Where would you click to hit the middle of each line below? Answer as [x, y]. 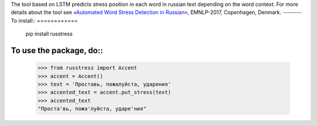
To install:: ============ [44, 20]
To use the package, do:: [57, 50]
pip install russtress [49, 34]
